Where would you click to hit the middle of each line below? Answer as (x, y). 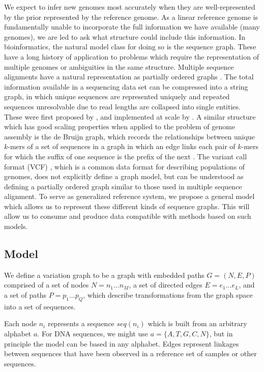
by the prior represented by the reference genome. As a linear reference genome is (131, 17)
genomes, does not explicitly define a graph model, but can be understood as (124, 176)
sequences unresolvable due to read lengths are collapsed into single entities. (122, 106)
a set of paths (25, 295)
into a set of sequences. (40, 306)
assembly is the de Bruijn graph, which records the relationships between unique (129, 136)
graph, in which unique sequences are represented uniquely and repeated (117, 96)
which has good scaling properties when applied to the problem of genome (120, 126)
